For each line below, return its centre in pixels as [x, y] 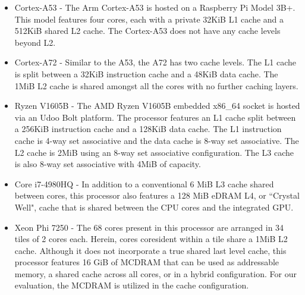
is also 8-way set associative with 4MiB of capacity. [108, 164]
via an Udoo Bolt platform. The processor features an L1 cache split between [155, 117]
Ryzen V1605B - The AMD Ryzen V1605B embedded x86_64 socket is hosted [157, 106]
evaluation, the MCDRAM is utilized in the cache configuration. [132, 285]
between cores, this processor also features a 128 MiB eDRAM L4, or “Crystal [157, 195]
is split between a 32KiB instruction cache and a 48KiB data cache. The [146, 73]
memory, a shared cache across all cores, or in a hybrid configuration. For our [155, 273]
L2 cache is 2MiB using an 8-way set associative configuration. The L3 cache [154, 152]
